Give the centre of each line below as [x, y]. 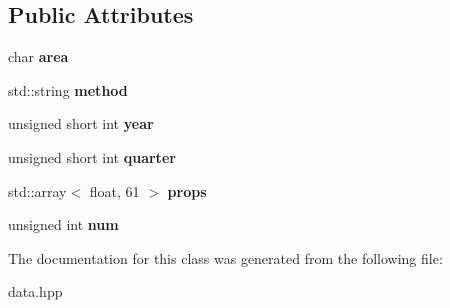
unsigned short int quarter [92, 156]
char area [38, 56]
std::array [37, 190]
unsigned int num [63, 224]
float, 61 [114, 190]
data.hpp [35, 291]
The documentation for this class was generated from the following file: [225, 257]
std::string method [68, 89]
